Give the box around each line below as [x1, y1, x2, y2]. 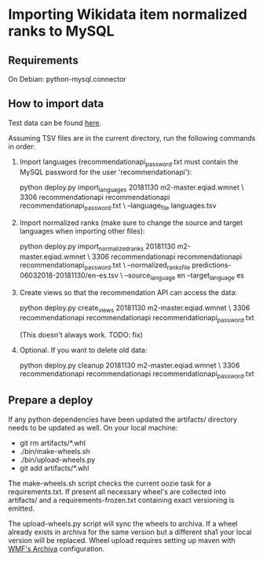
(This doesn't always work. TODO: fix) [19, 330, 144, 340]
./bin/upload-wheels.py [19, 455, 96, 464]
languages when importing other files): [19, 227, 145, 236]
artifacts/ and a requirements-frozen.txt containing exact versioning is [8, 495, 235, 504]
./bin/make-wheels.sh [19, 446, 90, 456]
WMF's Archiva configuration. [8, 544, 105, 553]
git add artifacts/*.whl [19, 463, 89, 473]
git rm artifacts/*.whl [19, 438, 86, 448]
